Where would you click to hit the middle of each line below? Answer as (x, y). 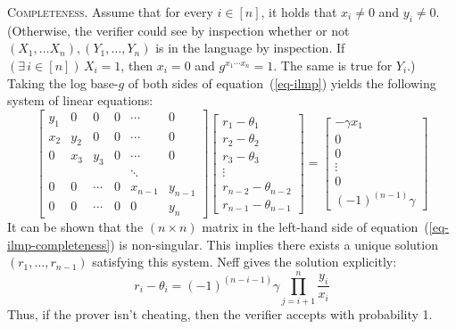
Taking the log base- (63, 82)
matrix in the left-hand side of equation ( (315, 226)
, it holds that (299, 12)
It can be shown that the (75, 226)
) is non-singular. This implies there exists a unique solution (274, 244)
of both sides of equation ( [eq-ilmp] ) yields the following (282, 82)
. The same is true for (333, 65)
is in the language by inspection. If (250, 48)
